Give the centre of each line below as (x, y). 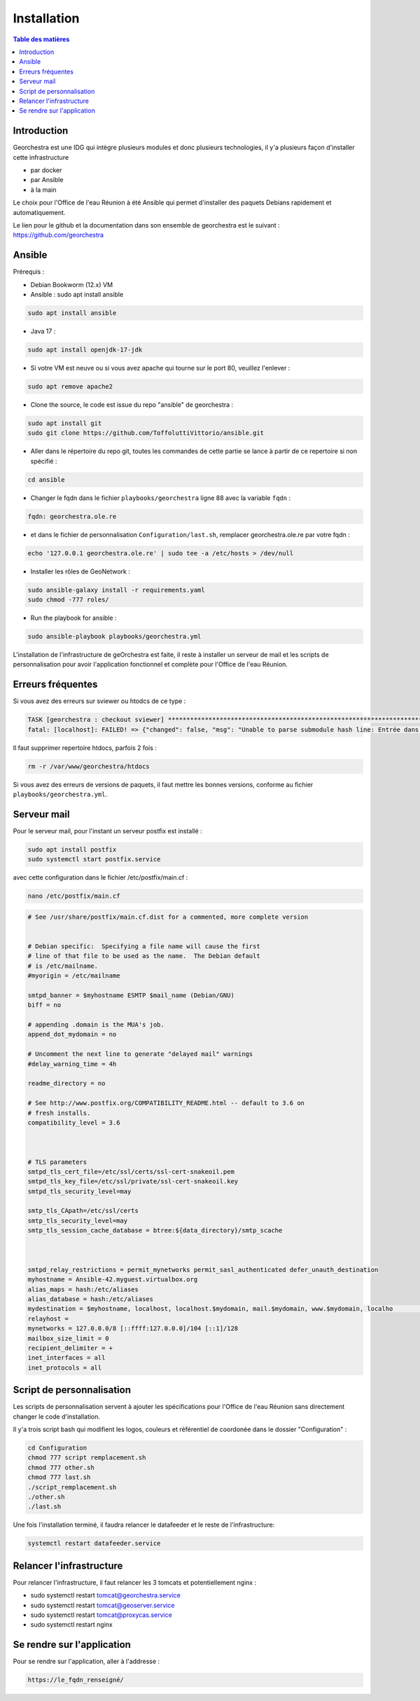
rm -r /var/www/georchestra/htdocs (89, 766)
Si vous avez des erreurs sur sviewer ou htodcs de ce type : (99, 701)
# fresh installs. (59, 1113)
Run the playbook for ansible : (73, 618)
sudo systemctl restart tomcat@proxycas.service (101, 1615)
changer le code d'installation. (57, 1416)
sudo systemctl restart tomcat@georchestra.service (106, 1595)
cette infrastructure (41, 157)
